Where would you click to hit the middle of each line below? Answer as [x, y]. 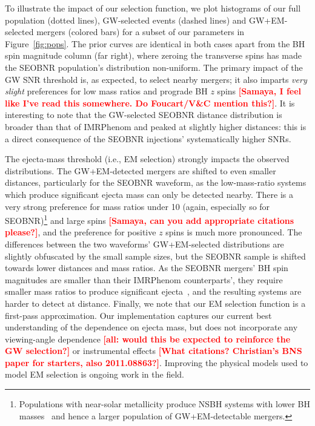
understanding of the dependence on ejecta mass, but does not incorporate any [151, 327]
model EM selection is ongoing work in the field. [94, 374]
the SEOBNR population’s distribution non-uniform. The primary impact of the [154, 67]
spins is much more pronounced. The [234, 232]
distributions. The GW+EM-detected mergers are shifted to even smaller [141, 170]
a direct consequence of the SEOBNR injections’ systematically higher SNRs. [148, 138]
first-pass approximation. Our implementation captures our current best [138, 315]
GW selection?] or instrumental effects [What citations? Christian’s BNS [154, 351]
